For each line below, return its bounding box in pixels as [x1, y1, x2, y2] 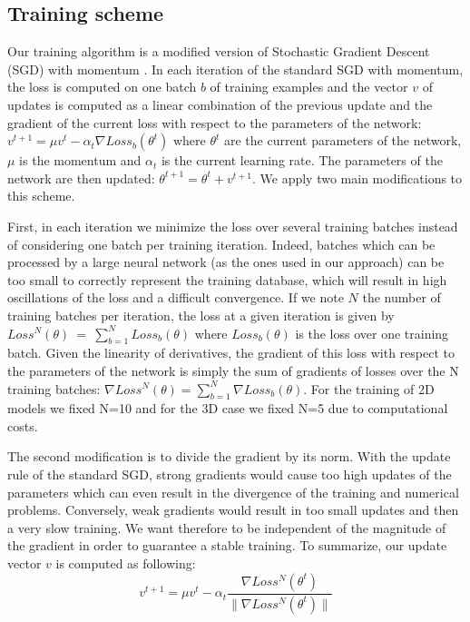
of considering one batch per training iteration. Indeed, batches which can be [7, 234, 436, 253]
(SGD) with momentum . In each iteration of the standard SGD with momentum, [7, 59, 464, 78]
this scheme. [7, 186, 75, 205]
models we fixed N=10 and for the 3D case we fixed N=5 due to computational [7, 399, 448, 418]
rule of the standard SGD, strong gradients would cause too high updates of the [7, 465, 452, 484]
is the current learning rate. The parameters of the [161, 151, 443, 170]
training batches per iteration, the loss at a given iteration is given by [7, 305, 395, 324]
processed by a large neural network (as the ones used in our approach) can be [7, 252, 445, 272]
